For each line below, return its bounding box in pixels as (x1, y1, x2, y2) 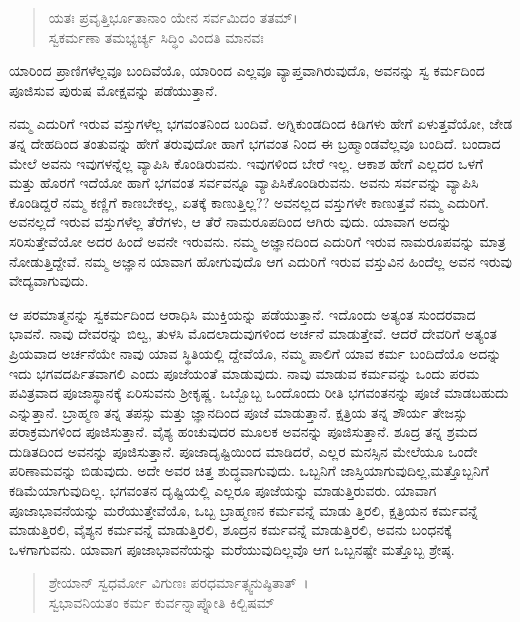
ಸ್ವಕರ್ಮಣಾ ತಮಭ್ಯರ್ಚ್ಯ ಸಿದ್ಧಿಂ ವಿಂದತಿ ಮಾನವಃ (48, 26, 264, 47)
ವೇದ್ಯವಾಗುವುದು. (9, 270, 89, 291)
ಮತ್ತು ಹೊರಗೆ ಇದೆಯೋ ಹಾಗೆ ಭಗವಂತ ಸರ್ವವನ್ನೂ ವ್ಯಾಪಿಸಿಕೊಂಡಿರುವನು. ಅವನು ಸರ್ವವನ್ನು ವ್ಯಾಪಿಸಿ (9, 172, 479, 193)
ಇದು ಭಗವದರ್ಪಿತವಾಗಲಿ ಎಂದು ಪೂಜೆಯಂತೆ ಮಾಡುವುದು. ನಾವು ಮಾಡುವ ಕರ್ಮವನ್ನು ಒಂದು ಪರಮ (9, 362, 480, 383)
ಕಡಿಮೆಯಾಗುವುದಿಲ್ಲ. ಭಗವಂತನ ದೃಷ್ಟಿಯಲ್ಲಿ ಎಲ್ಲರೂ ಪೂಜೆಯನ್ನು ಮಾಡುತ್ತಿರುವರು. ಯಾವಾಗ (9, 480, 437, 501)
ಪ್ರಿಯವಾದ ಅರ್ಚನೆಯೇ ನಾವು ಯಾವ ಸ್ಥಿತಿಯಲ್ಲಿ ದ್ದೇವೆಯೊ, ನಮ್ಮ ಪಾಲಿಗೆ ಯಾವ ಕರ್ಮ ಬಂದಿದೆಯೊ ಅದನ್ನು (9, 342, 502, 363)
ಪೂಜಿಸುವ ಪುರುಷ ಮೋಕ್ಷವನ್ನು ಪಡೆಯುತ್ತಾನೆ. (9, 79, 218, 100)
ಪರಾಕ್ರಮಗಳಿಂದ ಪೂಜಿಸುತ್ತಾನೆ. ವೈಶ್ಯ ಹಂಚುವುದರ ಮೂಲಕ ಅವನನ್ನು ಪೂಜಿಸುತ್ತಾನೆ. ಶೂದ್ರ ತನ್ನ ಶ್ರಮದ (9, 421, 478, 442)
